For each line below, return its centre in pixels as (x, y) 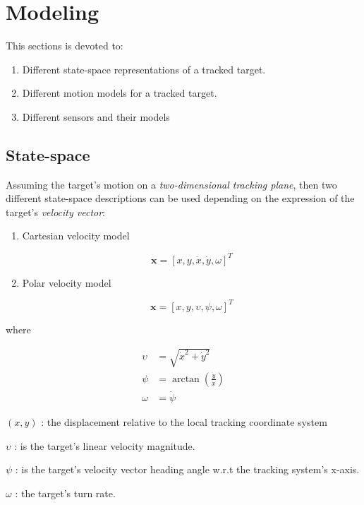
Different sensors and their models (96, 116)
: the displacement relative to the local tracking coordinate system (184, 422)
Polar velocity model (67, 282)
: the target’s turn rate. (65, 493)
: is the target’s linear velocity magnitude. (105, 445)
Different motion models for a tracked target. (120, 93)
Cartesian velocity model (76, 236)
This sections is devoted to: (65, 46)
